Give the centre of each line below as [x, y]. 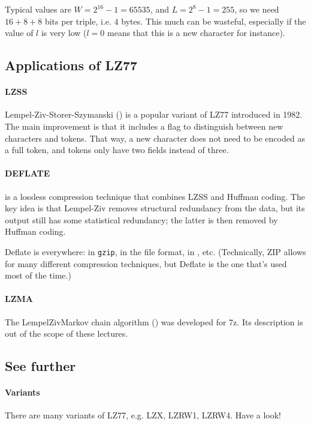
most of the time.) [38, 275]
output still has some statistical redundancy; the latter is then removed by [141, 219]
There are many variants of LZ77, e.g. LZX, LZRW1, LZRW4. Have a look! [143, 415]
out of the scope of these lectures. [67, 333]
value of [19, 33]
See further [40, 366]
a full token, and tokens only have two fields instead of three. [117, 150]
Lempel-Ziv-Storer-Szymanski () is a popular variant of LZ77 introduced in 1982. [154, 114]
